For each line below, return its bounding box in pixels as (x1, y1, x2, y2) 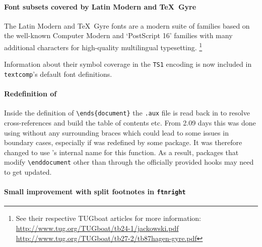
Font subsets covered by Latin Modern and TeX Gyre (4, 1, 196, 12)
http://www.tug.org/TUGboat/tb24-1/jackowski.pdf (16, 223, 179, 233)
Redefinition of (4, 88, 57, 99)
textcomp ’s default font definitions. (4, 68, 112, 79)
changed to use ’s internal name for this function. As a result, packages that (4, 147, 239, 157)
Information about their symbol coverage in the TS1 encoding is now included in (4, 59, 252, 69)
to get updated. (4, 167, 52, 177)
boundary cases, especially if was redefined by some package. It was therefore (4, 137, 242, 148)
